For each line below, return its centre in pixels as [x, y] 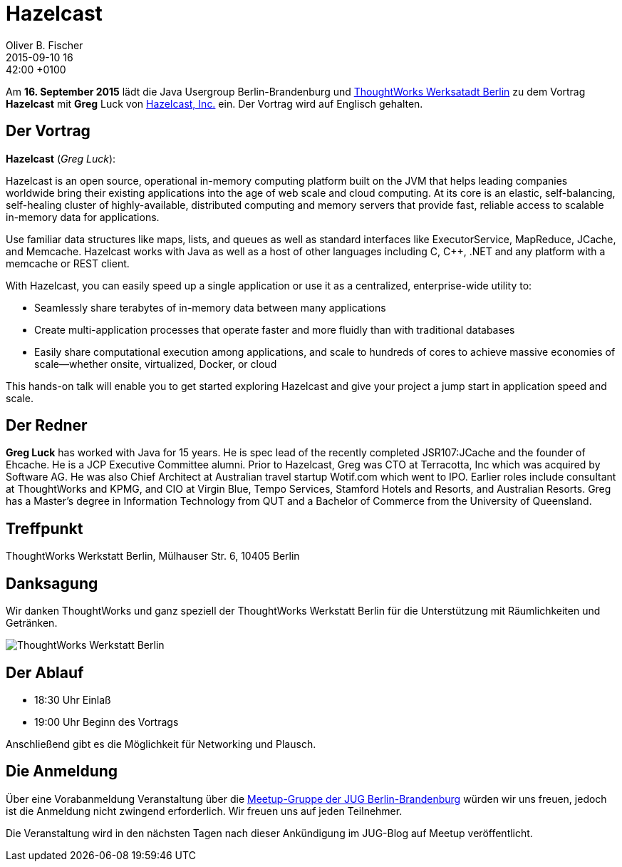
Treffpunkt [45, 528]
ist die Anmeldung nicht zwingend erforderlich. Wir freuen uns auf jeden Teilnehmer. [204, 811]
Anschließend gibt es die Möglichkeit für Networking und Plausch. [161, 744]
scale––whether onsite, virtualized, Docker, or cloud [156, 364]
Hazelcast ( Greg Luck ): [61, 158]
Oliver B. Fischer [45, 45]
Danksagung [52, 583]
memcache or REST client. [68, 263]
